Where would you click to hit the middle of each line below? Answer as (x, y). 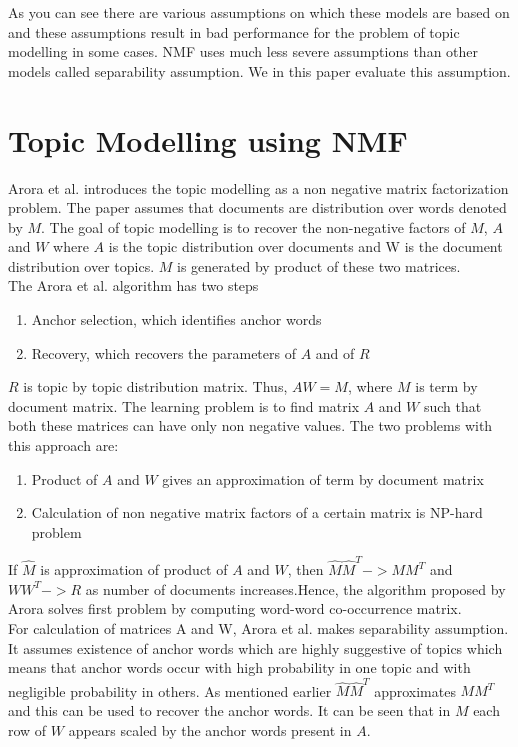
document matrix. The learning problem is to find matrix (184, 405)
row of (27, 729)
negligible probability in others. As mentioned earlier (170, 690)
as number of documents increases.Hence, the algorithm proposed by (295, 588)
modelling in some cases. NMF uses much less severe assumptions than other (243, 51)
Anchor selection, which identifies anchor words (176, 319)
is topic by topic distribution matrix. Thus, (155, 386)
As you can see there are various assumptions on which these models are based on (259, 12)
